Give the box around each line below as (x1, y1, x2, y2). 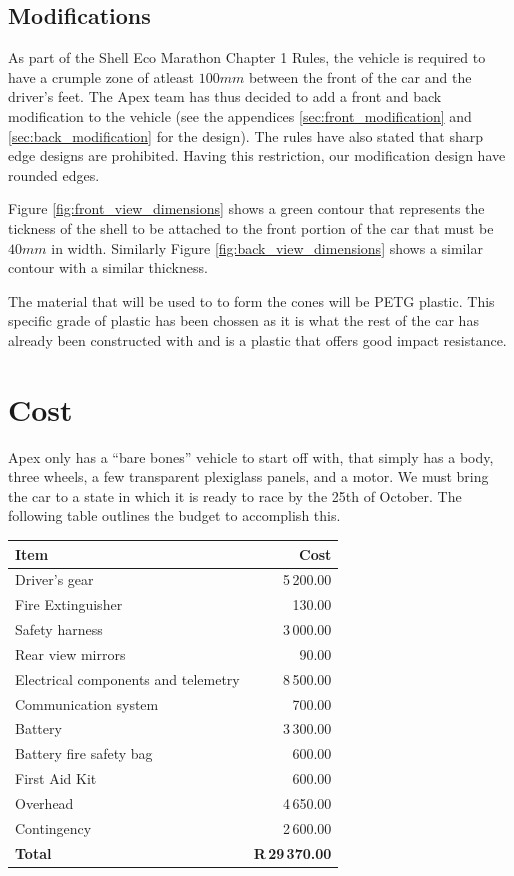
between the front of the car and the (248, 66, 472, 87)
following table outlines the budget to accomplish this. (8, 505, 341, 526)
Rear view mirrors (15, 643, 126, 664)
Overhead (15, 792, 74, 813)
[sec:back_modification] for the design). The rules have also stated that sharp (8, 125, 484, 146)
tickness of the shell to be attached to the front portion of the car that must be (8, 217, 494, 238)
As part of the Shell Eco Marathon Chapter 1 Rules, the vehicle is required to (8, 47, 486, 68)
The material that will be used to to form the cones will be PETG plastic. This (8, 290, 495, 311)
